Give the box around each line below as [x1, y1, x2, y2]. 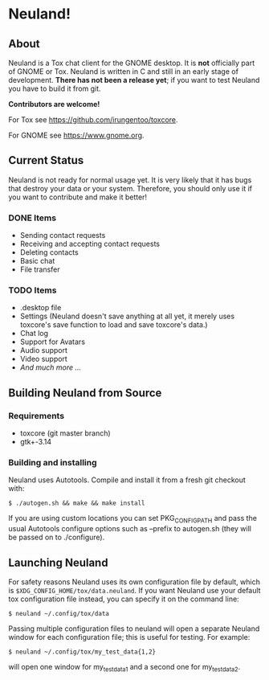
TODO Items [8, 285, 57, 296]
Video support [19, 354, 68, 364]
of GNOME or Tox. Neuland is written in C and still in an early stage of [8, 67, 239, 76]
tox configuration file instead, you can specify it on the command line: [8, 594, 239, 604]
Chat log [19, 329, 49, 338]
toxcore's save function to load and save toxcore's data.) [19, 320, 208, 330]
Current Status [8, 154, 84, 167]
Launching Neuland [8, 555, 108, 569]
